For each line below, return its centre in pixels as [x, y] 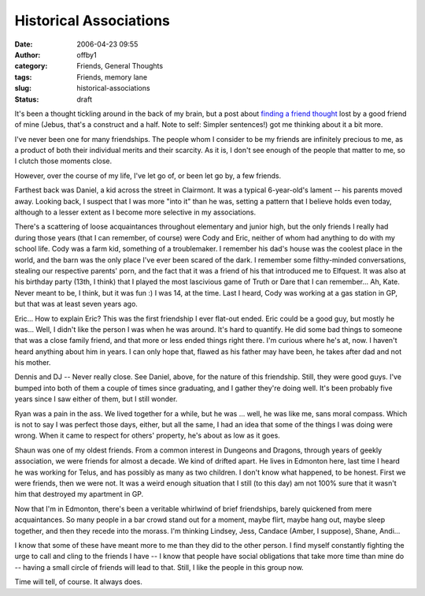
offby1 [87, 54]
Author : [28, 54]
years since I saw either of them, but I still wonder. [96, 399]
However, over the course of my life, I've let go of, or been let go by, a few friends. [148, 175]
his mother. [33, 363]
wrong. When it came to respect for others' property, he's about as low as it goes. [148, 436]
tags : [23, 77]
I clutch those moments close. [63, 161]
